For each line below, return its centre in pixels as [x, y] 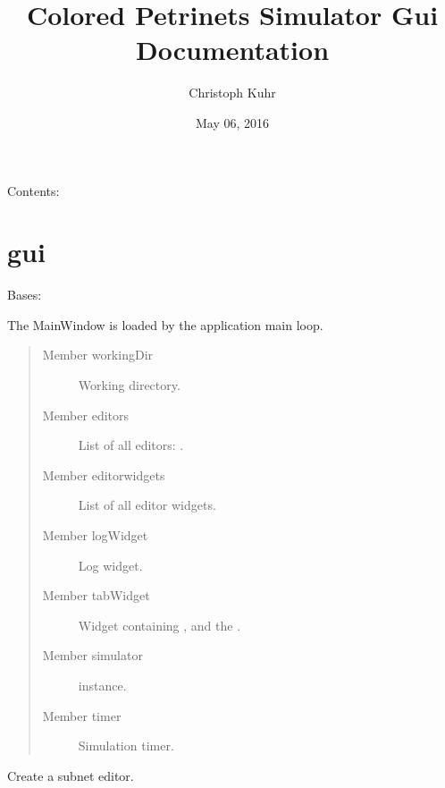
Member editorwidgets [104, 474]
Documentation [232, 50]
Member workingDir [98, 355]
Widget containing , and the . [160, 625]
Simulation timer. [126, 746]
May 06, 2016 [232, 122]
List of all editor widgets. [147, 505]
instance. [102, 685]
